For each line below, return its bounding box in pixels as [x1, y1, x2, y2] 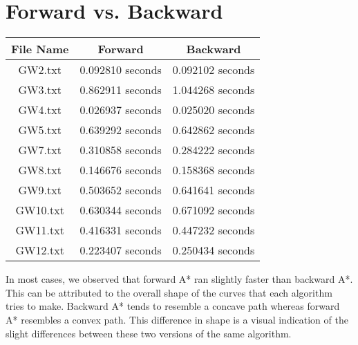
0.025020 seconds [172, 102, 255, 118]
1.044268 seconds [172, 82, 255, 98]
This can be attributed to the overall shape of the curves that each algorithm [6, 285, 332, 299]
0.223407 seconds [79, 242, 162, 259]
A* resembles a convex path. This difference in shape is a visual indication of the [6, 312, 348, 326]
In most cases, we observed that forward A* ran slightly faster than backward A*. [6, 272, 353, 286]
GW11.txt [15, 222, 64, 239]
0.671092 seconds [172, 202, 255, 218]
